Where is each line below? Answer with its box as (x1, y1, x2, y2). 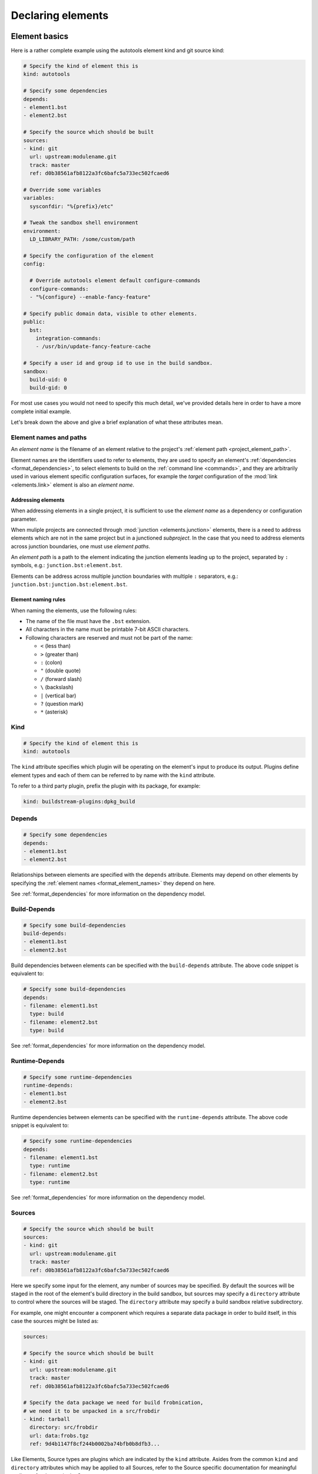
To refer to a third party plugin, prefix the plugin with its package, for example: (11, 782, 201, 789)
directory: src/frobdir (29, 1424, 98, 1431)
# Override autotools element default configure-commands (29, 277, 201, 284)
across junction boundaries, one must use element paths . (11, 542, 150, 550)
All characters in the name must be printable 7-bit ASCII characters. (25, 626, 190, 633)
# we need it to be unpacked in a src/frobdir (23, 1407, 160, 1414)
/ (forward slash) (40, 675, 82, 682)
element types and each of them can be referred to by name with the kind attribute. (11, 771, 216, 778)
